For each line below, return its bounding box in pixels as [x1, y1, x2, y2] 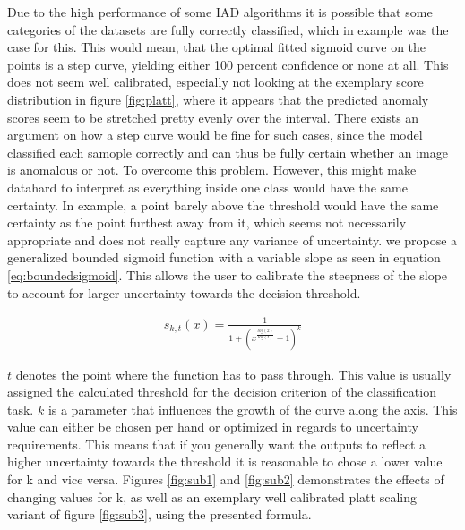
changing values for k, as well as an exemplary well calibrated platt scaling [7, 487, 417, 506]
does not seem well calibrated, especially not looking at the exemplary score [7, 73, 424, 91]
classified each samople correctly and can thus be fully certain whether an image [7, 142, 448, 161]
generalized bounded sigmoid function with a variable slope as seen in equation [7, 248, 441, 267]
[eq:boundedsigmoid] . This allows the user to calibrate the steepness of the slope [7, 265, 448, 284]
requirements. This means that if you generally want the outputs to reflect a [7, 434, 426, 453]
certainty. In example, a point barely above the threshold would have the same [7, 195, 439, 214]
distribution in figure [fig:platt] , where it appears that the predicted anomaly [7, 90, 429, 108]
